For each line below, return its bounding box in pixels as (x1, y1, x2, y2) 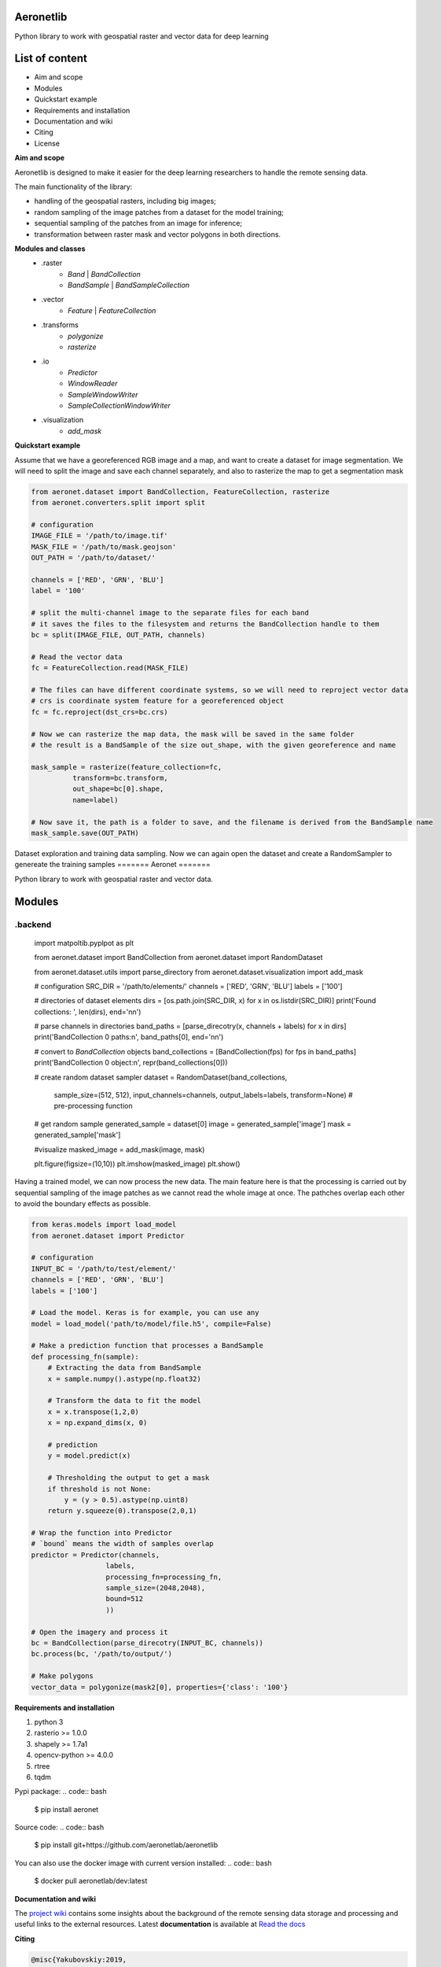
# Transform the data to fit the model (47, 1397, 202, 1405)
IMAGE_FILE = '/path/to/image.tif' (31, 531, 168, 541)
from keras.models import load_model (31, 1220, 177, 1229)
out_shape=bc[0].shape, (72, 784, 164, 794)
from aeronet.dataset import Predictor (31, 1231, 185, 1240)
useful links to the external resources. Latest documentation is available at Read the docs (14, 1920, 306, 1929)
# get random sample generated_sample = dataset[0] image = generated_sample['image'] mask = (34, 1119, 351, 1128)
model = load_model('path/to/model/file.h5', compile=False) (31, 1319, 272, 1328)
